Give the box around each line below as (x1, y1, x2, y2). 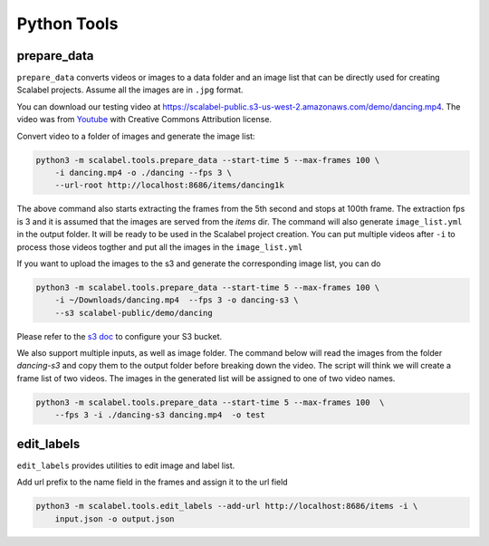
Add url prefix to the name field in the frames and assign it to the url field (16, 476, 289, 488)
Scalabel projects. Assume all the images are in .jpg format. (16, 84, 244, 95)
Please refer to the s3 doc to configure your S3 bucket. (16, 330, 223, 341)
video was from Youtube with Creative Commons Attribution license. (16, 114, 272, 125)
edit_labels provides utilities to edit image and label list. (16, 460, 235, 471)
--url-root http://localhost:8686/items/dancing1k (54, 180, 284, 190)
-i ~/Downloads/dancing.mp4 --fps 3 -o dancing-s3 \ (54, 295, 299, 305)
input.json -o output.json (54, 513, 176, 524)
